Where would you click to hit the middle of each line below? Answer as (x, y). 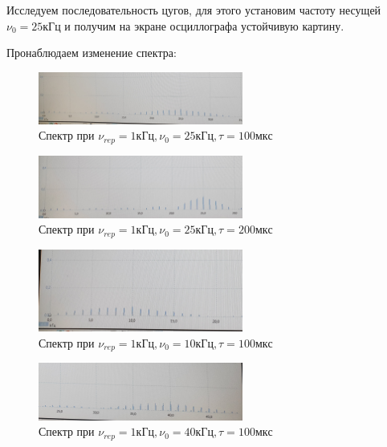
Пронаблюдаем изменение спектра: (92, 53)
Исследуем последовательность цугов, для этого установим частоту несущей (194, 10)
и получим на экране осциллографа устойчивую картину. (204, 25)
